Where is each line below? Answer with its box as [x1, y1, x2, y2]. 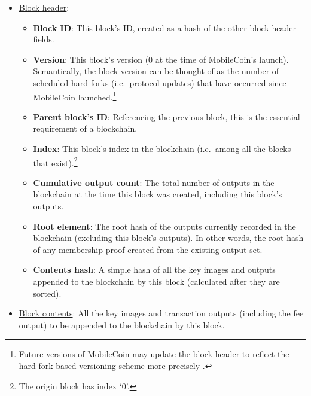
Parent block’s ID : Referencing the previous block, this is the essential [33, 110, 300, 123]
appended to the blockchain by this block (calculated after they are [33, 275, 280, 287]
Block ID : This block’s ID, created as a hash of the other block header [33, 21, 296, 33]
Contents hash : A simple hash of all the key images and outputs [33, 263, 276, 276]
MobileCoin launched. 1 [33, 89, 117, 103]
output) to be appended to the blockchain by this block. [19, 318, 225, 331]
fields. [33, 33, 54, 45]
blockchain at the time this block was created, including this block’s [33, 188, 282, 200]
